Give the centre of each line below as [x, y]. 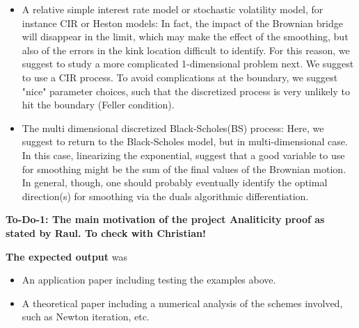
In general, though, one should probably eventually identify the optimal [175, 182]
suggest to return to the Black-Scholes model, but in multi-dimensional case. [185, 141]
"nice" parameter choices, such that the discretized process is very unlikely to [186, 91]
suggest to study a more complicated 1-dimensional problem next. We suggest [188, 64]
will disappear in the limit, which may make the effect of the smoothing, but [185, 36]
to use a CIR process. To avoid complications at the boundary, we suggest [180, 77]
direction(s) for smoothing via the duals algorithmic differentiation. [165, 196]
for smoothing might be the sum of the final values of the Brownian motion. [184, 169]
